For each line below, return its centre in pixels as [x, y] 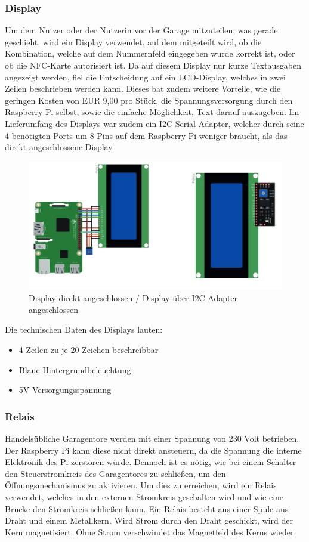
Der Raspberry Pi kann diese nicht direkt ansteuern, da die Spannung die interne [153, 450]
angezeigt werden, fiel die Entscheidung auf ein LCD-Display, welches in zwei [145, 77]
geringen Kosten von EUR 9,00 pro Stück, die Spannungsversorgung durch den [149, 100]
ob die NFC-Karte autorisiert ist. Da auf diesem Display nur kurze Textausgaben [153, 65]
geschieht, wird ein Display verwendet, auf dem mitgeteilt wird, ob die [133, 41]
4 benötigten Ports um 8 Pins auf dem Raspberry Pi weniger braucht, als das [146, 135]
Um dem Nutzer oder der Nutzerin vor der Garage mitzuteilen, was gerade [141, 30]
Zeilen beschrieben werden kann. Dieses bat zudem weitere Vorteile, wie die [143, 89]
